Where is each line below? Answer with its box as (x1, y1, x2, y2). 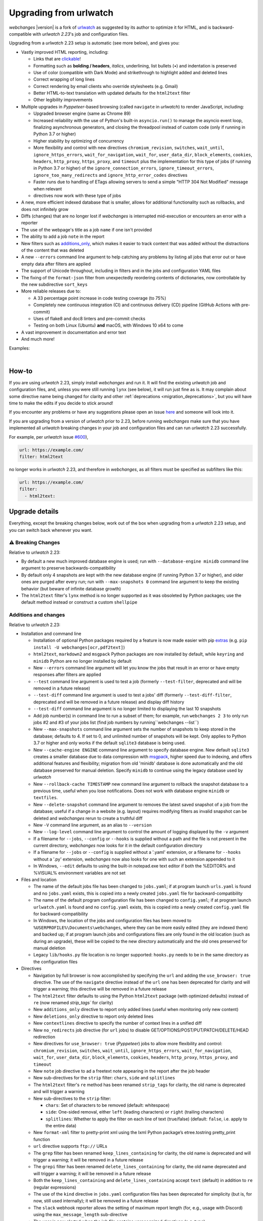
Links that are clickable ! (33, 56, 81, 62)
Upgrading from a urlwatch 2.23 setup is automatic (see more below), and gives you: (9, 40, 180, 46)
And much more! (21, 336, 55, 342)
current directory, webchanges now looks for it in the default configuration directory (33, 842, 203, 848)
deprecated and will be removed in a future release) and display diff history (33, 699, 185, 705)
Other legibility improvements (33, 97, 93, 103)
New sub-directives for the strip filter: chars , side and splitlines (33, 1075, 175, 1081)
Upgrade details (9, 507, 58, 516)
